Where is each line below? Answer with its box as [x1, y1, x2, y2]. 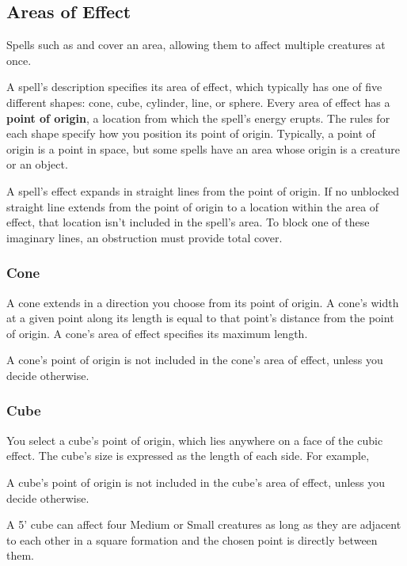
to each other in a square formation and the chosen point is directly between [6, 531, 378, 548]
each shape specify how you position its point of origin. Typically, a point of [6, 125, 375, 142]
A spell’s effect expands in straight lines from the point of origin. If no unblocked [6, 182, 399, 199]
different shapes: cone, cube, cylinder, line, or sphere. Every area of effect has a [6, 93, 390, 110]
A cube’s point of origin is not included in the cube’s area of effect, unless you [6, 473, 386, 490]
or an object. [6, 156, 68, 173]
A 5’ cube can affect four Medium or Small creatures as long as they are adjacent [6, 516, 401, 533]
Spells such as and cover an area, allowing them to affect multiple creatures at [6, 36, 386, 53]
